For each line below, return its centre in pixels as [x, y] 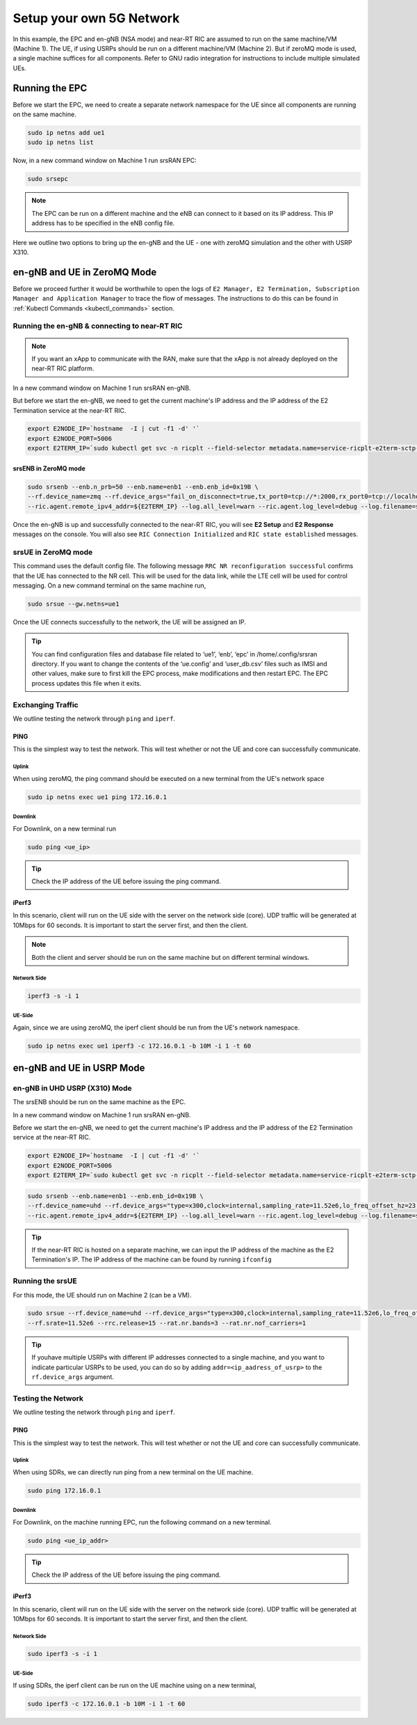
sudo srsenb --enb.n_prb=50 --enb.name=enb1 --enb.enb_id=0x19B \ [143, 487]
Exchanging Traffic [46, 704]
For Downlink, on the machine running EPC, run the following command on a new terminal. [142, 1522]
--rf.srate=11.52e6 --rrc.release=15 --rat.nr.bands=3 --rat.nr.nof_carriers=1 [167, 1323]
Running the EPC [50, 88]
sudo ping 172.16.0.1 [64, 1490]
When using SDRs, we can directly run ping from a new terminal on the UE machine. [133, 1472]
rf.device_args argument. [73, 1377]
